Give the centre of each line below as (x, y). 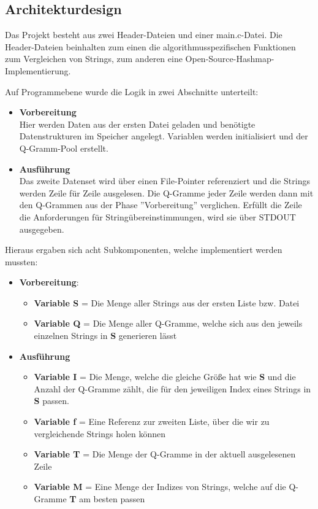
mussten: (21, 261)
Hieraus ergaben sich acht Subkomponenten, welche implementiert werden (144, 250)
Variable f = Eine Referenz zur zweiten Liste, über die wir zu (152, 422)
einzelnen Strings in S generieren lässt (105, 336)
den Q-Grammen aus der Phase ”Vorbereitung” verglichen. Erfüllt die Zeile (161, 205)
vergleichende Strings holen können (100, 433)
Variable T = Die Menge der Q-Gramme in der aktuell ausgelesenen (165, 454)
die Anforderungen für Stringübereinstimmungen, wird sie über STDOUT (157, 216)
